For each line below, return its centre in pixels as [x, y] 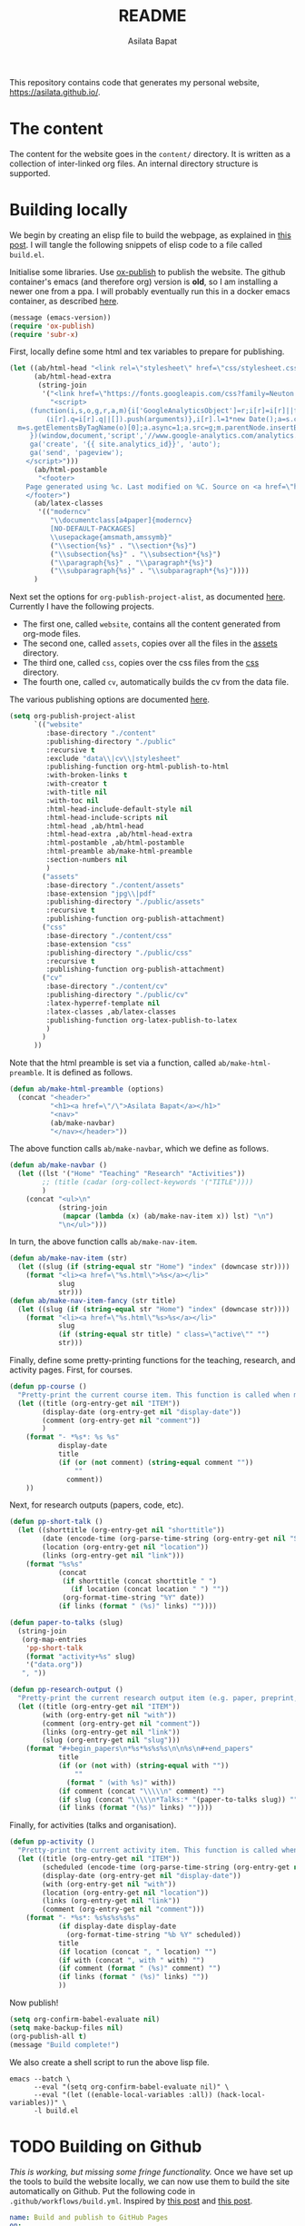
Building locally [69, 210]
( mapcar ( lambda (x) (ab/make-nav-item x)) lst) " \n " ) [168, 1216]
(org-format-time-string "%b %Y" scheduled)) [154, 1934]
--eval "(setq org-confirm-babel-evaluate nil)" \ [131, 2087]
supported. [30, 173]
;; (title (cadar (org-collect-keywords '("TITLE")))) [148, 1182]
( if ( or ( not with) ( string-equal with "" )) [143, 1766]
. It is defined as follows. [88, 1073]
